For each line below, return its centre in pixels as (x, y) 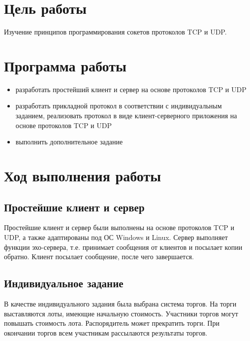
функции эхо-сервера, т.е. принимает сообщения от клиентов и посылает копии (123, 247)
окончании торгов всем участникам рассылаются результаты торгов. (106, 332)
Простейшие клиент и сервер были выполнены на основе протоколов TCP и (119, 227)
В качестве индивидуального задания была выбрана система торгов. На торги (120, 303)
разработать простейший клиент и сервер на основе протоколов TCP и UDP (131, 89)
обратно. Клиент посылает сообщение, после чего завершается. (99, 256)
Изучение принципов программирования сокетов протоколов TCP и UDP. (115, 32)
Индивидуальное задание (64, 283)
